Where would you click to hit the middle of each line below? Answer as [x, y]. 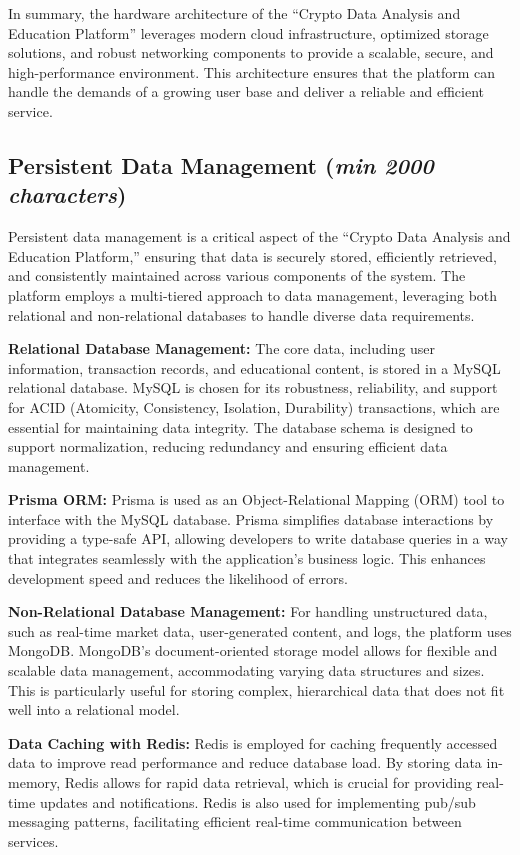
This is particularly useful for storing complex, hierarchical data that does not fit [256, 689]
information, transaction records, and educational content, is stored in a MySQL [254, 367]
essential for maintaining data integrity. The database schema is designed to [240, 426]
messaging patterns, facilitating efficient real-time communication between [235, 821]
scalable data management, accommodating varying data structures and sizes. [246, 670]
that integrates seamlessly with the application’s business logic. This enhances [247, 558]
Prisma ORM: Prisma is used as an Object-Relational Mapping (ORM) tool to [256, 499]
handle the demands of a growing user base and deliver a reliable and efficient [246, 91]
